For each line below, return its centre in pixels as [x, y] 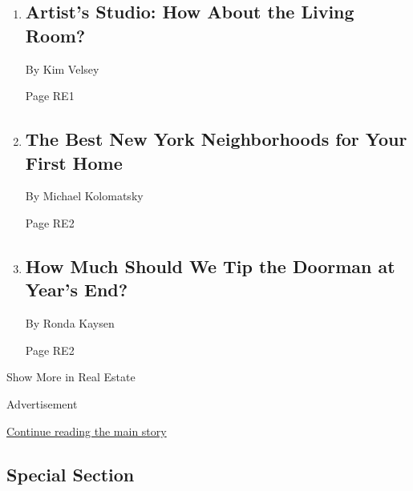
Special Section [71, 474]
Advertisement [42, 403]
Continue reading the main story [87, 431]
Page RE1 [50, 96]
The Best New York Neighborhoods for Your [216, 139]
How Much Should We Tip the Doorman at [210, 266]
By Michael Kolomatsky [84, 196]
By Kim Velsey [62, 68]
